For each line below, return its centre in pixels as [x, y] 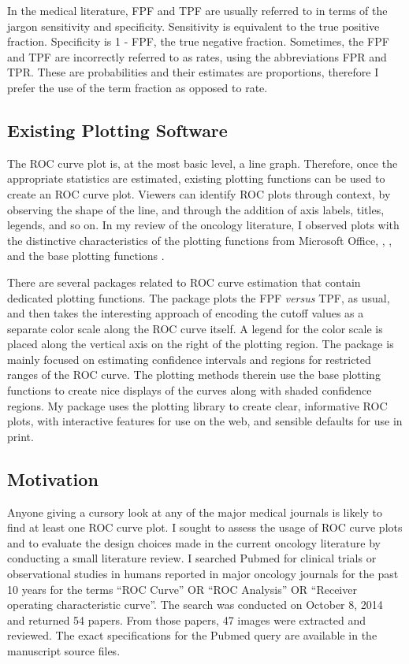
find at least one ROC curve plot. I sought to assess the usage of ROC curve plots [205, 527]
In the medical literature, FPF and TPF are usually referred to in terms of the [197, 10]
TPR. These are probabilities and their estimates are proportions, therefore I [193, 72]
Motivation [53, 479]
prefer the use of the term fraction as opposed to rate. [138, 87]
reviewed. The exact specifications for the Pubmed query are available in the [192, 635]
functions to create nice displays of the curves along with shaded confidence [190, 390]
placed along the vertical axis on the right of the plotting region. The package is [201, 344]
